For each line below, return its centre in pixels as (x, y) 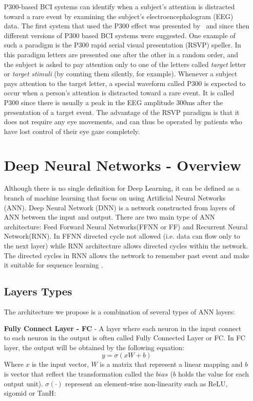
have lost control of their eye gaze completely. (72, 131)
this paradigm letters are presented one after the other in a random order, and (121, 54)
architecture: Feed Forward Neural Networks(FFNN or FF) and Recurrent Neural (126, 226)
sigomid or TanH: (30, 393)
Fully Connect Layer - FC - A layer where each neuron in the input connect (123, 328)
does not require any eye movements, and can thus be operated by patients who (123, 122)
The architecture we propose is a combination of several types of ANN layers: (119, 311)
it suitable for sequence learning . (54, 265)
